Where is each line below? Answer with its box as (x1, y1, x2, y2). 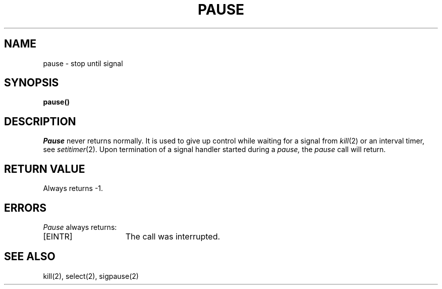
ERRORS (4, 201, 47, 214)
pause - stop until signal (43, 59, 123, 68)
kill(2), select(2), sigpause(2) (43, 271, 139, 280)
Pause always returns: (43, 222, 117, 231)
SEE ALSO (4, 250, 56, 263)
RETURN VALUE (4, 162, 85, 175)
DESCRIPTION (4, 115, 76, 128)
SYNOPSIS (4, 76, 59, 89)
